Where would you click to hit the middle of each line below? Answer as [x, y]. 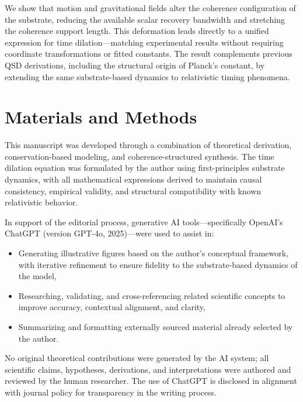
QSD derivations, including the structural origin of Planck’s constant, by [135, 65]
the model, [37, 276]
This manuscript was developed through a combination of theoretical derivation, [148, 145]
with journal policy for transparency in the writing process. [111, 392]
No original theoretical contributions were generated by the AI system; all [137, 358]
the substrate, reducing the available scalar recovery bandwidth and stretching [145, 19]
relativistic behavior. [41, 202]
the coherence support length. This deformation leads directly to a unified [137, 31]
